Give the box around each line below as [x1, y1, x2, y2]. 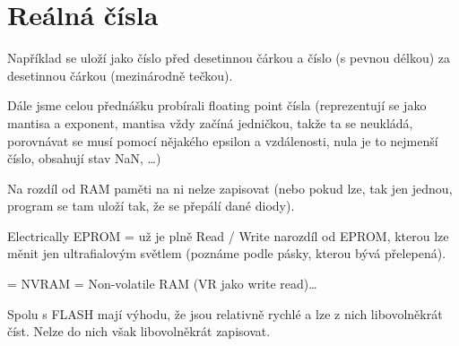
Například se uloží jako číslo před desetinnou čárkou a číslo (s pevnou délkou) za [7, 48, 451, 67]
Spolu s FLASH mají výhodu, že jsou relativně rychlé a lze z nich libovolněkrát [7, 304, 443, 323]
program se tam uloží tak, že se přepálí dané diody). [7, 196, 295, 215]
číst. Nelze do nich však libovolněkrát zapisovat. [7, 322, 271, 341]
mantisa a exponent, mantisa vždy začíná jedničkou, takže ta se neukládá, [7, 113, 413, 132]
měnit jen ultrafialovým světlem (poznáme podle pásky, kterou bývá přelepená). [7, 244, 446, 263]
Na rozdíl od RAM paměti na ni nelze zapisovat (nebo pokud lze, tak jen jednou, [7, 178, 453, 197]
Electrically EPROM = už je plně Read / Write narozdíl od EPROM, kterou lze [7, 226, 449, 245]
